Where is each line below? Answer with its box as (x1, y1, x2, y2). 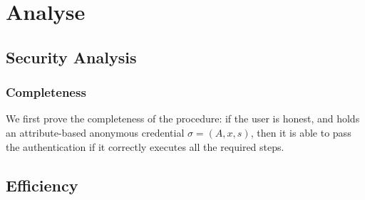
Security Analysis (6, 46, 137, 68)
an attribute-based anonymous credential (6, 125, 185, 140)
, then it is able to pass (250, 125, 351, 140)
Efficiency (6, 174, 78, 196)
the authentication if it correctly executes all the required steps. (6, 139, 284, 154)
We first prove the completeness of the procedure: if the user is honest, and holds (6, 111, 360, 126)
